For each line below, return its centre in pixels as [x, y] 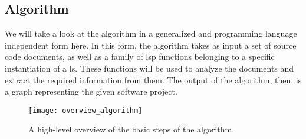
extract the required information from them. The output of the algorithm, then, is [153, 80]
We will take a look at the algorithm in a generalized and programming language [151, 33]
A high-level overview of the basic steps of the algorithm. [131, 129]
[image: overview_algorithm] [85, 110]
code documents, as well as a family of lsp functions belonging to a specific [140, 56]
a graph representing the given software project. [91, 91]
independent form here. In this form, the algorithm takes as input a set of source [151, 45]
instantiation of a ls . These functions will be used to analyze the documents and [149, 68]
